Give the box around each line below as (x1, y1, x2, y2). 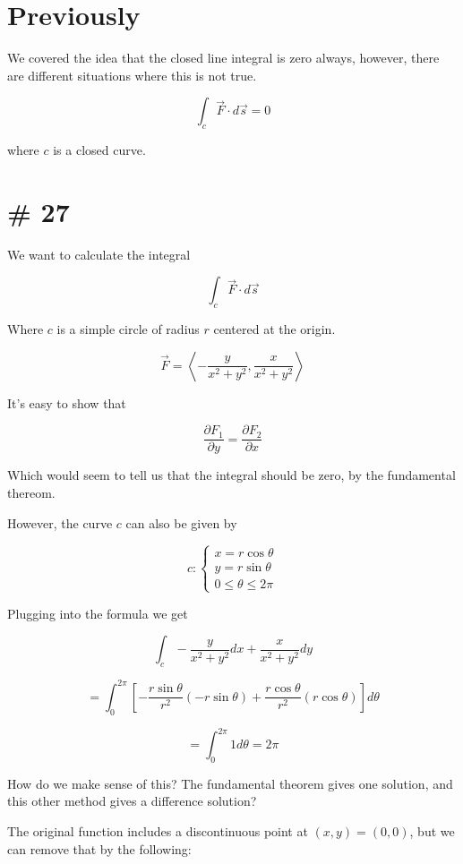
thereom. (7, 483, 56, 502)
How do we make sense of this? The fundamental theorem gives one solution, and (7, 774, 453, 792)
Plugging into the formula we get (7, 603, 188, 622)
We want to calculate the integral (7, 244, 191, 263)
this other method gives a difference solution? (7, 791, 257, 810)
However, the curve (7, 513, 113, 532)
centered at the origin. (213, 320, 336, 338)
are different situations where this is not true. (7, 65, 257, 84)
